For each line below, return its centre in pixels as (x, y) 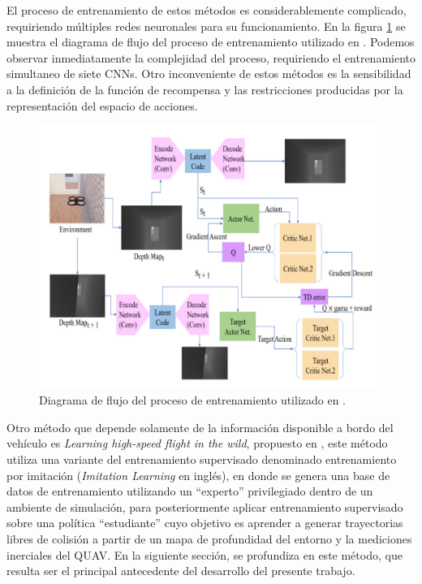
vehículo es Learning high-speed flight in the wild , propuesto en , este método (197, 443)
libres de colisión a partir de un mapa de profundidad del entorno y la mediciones (209, 538)
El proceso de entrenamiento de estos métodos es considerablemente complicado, (207, 10)
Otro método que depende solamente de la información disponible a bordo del (200, 427)
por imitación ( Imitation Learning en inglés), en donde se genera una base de (198, 475)
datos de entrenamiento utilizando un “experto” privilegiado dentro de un (190, 491)
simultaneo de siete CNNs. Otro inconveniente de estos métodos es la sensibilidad (209, 74)
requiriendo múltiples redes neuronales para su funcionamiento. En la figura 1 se (206, 26)
